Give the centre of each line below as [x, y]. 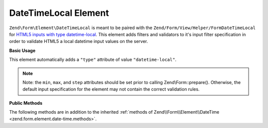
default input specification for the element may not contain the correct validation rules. [111, 89]
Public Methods [26, 103]
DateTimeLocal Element [59, 13]
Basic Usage [22, 50]
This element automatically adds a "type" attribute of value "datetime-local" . [93, 60]
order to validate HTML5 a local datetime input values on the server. [79, 42]
